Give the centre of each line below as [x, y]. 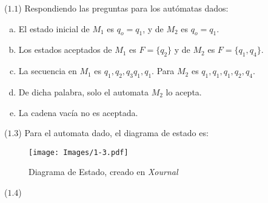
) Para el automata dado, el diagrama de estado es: [113, 133]
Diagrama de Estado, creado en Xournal [103, 172]
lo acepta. [184, 91]
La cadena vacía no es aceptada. [78, 112]
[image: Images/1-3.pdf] [79, 152]
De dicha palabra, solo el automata [83, 91]
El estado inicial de [54, 28]
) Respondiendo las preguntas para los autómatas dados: [123, 8]
